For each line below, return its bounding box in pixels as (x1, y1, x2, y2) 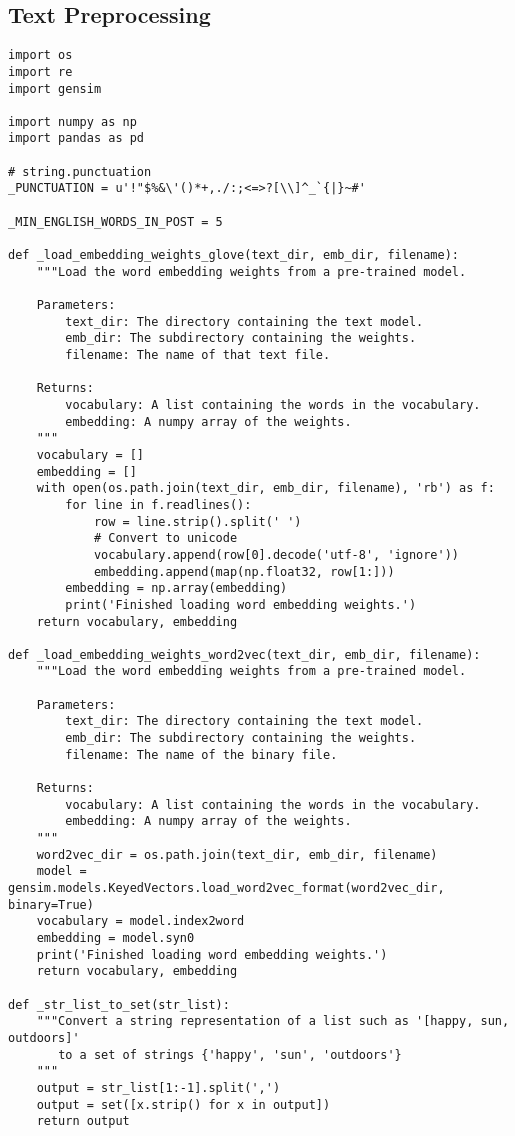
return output (36, 1114, 130, 1129)
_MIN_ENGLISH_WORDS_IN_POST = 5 (8, 214, 223, 229)
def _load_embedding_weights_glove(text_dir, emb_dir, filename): (8, 248, 460, 263)
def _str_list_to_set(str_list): (8, 997, 230, 1012)
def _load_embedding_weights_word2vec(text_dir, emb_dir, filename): (8, 647, 481, 662)
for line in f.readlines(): (65, 497, 252, 512)
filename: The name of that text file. (65, 348, 331, 363)
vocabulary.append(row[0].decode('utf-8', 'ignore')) (93, 547, 460, 562)
